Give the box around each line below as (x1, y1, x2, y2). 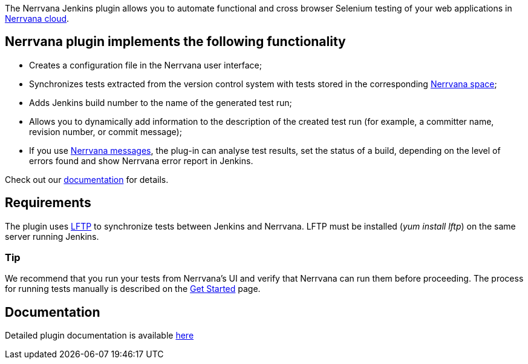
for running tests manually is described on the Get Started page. (5, 283, 261, 294)
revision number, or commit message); (29, 126, 182, 137)
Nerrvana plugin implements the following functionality (5, 34, 346, 50)
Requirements (5, 195, 91, 211)
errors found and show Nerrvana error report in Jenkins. (29, 155, 253, 166)
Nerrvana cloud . (5, 13, 70, 24)
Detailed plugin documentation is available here (5, 330, 194, 341)
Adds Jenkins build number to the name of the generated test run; (29, 97, 292, 108)
